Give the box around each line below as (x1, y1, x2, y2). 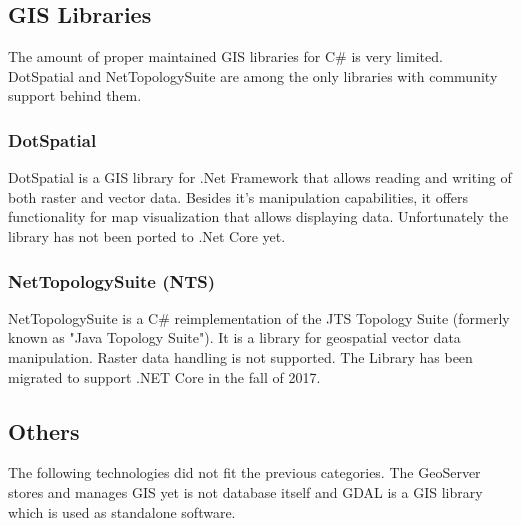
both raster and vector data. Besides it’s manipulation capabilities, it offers (8, 186, 469, 207)
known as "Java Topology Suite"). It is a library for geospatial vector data (8, 327, 461, 348)
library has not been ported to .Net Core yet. (8, 225, 286, 246)
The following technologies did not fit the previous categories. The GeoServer (8, 462, 481, 483)
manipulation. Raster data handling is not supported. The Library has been (8, 346, 473, 367)
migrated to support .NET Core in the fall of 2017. (8, 366, 321, 387)
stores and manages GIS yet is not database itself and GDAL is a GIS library (8, 481, 483, 502)
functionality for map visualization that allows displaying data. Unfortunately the (8, 206, 509, 227)
